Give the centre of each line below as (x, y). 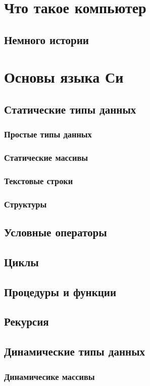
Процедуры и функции (60, 291)
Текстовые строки (39, 180)
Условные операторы (56, 232)
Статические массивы (46, 157)
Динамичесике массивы (49, 376)
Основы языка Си (64, 77)
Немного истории (46, 39)
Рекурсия (27, 321)
